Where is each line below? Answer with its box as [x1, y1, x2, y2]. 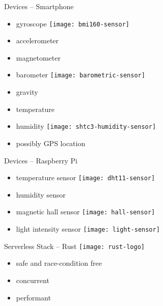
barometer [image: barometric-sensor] [16, 69, 145, 80]
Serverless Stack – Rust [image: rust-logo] [4, 240, 145, 251]
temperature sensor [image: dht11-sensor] [16, 172, 155, 183]
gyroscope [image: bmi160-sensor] [16, 18, 129, 29]
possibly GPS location [16, 137, 86, 148]
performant [16, 292, 51, 302]
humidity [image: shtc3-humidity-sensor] [16, 121, 156, 131]
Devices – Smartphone [4, 1, 74, 11]
